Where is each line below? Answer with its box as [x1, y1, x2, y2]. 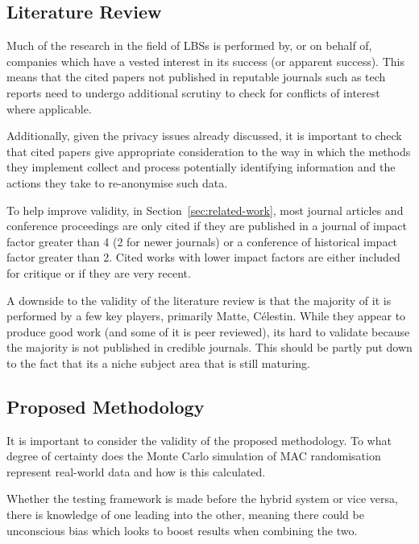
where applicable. [6, 100, 92, 117]
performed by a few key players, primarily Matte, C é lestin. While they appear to [6, 307, 406, 324]
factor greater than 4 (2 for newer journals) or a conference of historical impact [6, 233, 398, 249]
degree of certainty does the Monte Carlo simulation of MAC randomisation [6, 447, 381, 464]
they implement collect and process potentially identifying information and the [6, 159, 396, 175]
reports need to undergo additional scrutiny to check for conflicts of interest [6, 84, 380, 101]
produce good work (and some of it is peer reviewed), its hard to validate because [6, 323, 410, 340]
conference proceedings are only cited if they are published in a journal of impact [6, 217, 407, 234]
